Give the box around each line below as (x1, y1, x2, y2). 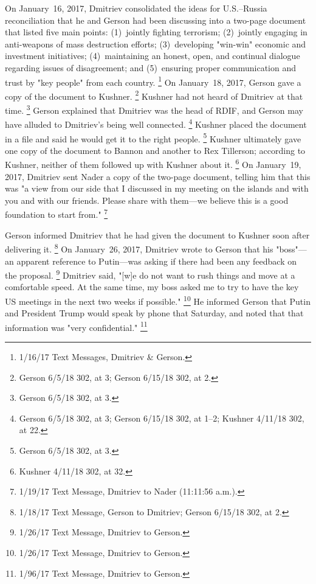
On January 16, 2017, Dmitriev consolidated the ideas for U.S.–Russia (5, 2, 267, 14)
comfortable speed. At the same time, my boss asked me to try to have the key (5, 280, 299, 293)
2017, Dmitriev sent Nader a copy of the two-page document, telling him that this (5, 170, 311, 182)
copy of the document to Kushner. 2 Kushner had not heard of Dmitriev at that (5, 88, 303, 102)
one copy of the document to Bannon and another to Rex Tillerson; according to (5, 144, 306, 156)
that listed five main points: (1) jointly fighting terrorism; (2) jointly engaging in (5, 26, 307, 38)
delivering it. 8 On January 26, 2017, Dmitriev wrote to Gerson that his (5, 241, 273, 255)
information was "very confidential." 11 (5, 319, 148, 333)
